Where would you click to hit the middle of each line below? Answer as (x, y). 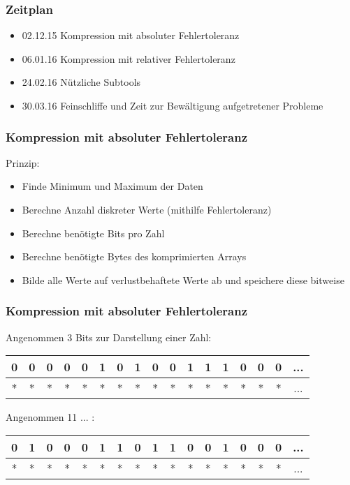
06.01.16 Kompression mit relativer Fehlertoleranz (129, 58)
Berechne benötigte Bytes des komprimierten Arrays (134, 256)
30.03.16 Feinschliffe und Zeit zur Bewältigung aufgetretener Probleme (173, 105)
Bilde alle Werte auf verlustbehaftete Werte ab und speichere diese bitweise (183, 279)
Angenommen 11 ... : (50, 417)
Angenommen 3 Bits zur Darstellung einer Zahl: (109, 337)
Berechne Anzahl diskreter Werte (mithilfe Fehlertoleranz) (147, 209)
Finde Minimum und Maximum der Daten (112, 186)
